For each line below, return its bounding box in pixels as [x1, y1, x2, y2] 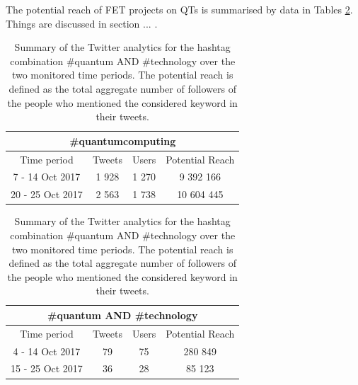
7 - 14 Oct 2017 [13, 169, 81, 184]
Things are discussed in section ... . [6, 16, 158, 30]
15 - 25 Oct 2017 [11, 361, 83, 376]
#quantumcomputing [69, 133, 176, 148]
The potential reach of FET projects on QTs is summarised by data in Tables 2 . [6, 2, 353, 16]
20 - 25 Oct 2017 [11, 187, 83, 202]
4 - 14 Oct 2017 [13, 343, 81, 358]
